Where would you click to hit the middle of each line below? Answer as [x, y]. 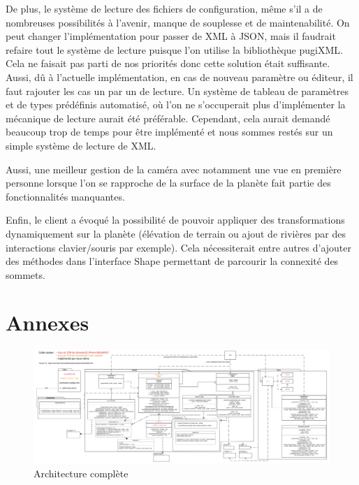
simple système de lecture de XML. [81, 145]
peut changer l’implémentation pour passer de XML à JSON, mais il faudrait [171, 36]
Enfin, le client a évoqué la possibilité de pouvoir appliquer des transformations [175, 220]
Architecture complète [81, 473]
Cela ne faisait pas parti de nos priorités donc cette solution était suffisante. [168, 63]
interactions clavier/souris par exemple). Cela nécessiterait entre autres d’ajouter [179, 247]
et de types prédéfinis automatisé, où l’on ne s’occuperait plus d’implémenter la [176, 104]
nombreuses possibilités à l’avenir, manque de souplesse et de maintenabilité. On [178, 22]
